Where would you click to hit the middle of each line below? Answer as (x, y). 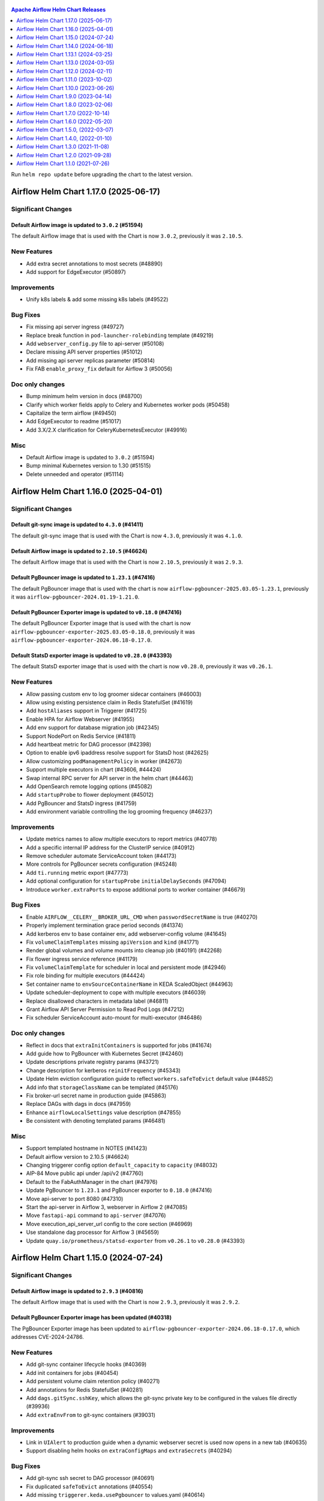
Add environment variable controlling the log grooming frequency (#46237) (119, 812)
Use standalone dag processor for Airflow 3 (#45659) (92, 1232)
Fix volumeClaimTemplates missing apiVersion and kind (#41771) (112, 942)
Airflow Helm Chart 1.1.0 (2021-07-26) (63, 164)
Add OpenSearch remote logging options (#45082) (89, 786)
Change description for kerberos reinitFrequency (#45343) (103, 1070)
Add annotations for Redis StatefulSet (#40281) (85, 1389)
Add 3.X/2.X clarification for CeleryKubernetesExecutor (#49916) (106, 430)
